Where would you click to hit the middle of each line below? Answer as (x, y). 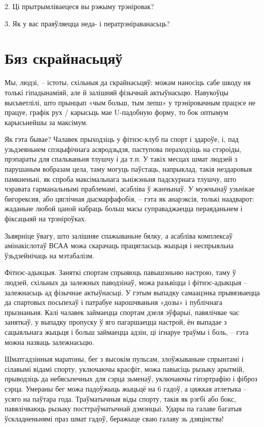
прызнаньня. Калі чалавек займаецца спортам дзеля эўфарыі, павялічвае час (122, 312)
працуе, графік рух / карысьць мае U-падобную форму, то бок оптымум (117, 112)
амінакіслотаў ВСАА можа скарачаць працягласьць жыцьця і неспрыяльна (119, 245)
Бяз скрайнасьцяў (64, 58)
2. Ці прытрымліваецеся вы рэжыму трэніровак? (79, 6)
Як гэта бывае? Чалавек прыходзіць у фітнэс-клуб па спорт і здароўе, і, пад (122, 139)
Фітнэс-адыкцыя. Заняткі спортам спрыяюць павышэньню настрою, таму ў (120, 272)
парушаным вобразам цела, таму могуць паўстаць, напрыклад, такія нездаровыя (128, 169)
